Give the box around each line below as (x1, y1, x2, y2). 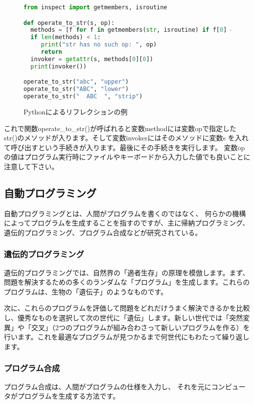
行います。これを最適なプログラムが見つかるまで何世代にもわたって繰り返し (4, 332, 250, 342)
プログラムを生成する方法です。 (17, 391, 120, 401)
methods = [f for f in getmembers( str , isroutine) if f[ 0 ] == (30, 26, 237, 34)
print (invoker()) (30, 63, 87, 70)
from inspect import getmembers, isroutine (23, 4, 167, 11)
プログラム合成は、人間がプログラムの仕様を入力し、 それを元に (4, 381, 211, 391)
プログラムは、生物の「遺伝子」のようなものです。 (4, 286, 168, 296)
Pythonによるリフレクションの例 (23, 106, 128, 116)
